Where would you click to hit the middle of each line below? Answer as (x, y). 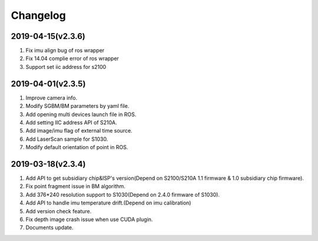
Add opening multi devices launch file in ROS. (81, 114)
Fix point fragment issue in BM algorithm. (76, 186)
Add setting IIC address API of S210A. (71, 122)
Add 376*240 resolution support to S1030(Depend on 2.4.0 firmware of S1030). (123, 194)
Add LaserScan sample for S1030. (67, 139)
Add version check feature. (59, 211)
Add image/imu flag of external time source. (79, 131)
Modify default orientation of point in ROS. (77, 147)
